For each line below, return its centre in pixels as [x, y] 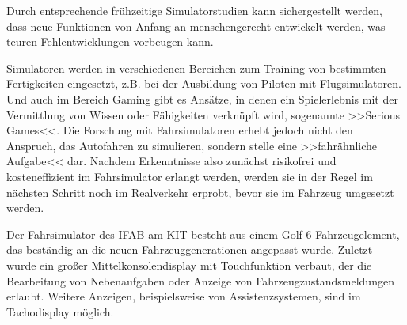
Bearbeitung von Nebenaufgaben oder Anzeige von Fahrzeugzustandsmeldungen [200, 280]
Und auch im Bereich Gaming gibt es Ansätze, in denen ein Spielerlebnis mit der [202, 98]
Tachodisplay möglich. [60, 311]
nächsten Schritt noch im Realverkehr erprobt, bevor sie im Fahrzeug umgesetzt [200, 192]
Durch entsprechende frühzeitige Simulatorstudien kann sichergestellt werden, [194, 10]
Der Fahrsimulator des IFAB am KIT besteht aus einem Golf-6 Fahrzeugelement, [203, 234]
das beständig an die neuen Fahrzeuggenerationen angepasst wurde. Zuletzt [190, 249]
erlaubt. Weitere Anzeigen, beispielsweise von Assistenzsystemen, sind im [184, 296]
